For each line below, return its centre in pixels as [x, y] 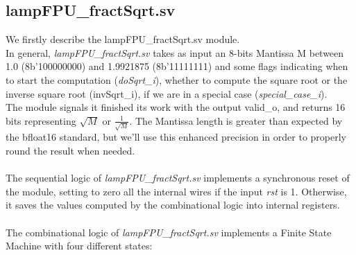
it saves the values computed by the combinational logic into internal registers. [173, 205]
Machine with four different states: [79, 246]
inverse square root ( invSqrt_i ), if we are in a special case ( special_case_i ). [167, 93]
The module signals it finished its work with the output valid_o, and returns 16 [176, 107]
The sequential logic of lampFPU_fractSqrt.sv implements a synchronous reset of [178, 178]
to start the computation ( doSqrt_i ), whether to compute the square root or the [177, 79]
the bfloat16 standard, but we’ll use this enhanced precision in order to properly [176, 137]
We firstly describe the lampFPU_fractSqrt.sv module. [123, 39]
